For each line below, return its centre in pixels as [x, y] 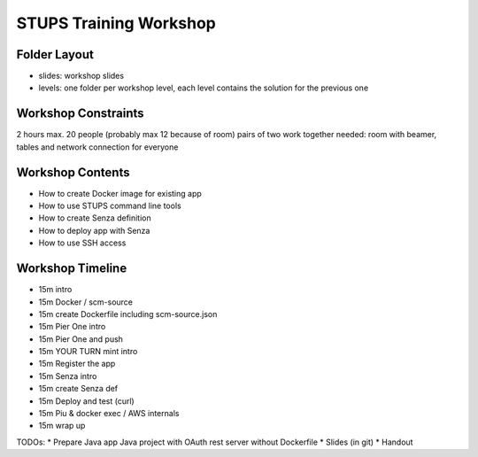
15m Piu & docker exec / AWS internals [109, 414]
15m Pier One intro [72, 327]
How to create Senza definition [95, 218]
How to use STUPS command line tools [110, 206]
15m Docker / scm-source [85, 302]
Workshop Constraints [81, 114]
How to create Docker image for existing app [120, 193]
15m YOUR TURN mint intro [88, 352]
